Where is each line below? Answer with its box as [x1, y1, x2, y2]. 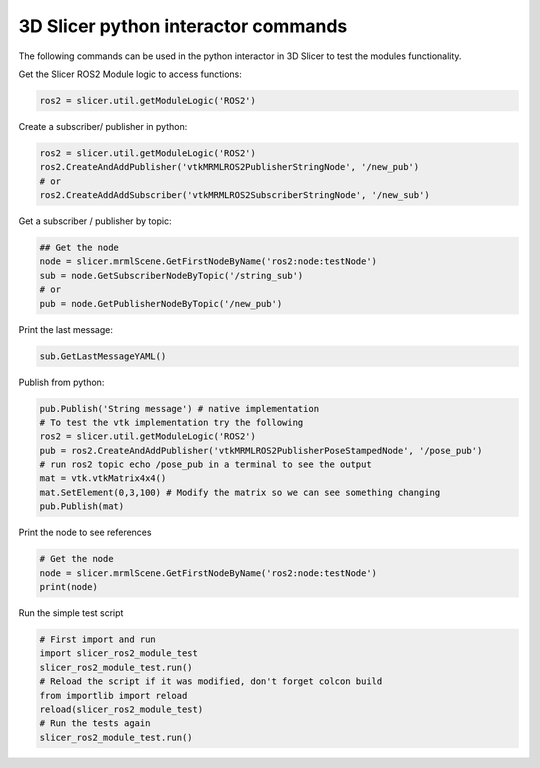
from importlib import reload [39, 690, 188, 701]
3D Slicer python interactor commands [18, 15, 348, 37]
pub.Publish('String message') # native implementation [39, 403, 320, 414]
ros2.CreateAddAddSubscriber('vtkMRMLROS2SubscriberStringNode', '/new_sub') [39, 190, 430, 201]
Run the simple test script [18, 607, 124, 619]
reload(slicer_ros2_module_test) [39, 703, 204, 715]
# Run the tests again [39, 718, 151, 729]
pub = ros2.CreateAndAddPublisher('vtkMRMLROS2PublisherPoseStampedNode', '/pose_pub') [39, 445, 483, 456]
